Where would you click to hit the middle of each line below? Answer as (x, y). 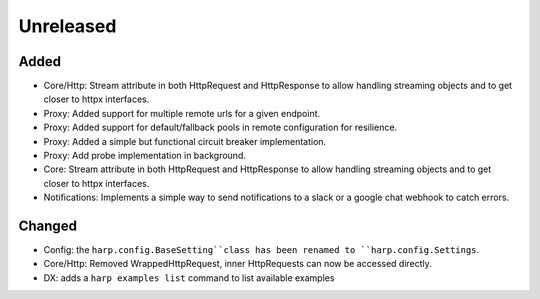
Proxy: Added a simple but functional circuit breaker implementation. (185, 141)
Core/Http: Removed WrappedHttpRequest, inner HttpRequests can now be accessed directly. (237, 264)
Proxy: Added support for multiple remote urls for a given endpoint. (182, 113)
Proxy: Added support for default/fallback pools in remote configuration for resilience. (220, 127)
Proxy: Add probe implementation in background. (145, 156)
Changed (47, 226)
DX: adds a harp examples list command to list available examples (189, 277)
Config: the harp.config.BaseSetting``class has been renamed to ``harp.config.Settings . (261, 250)
